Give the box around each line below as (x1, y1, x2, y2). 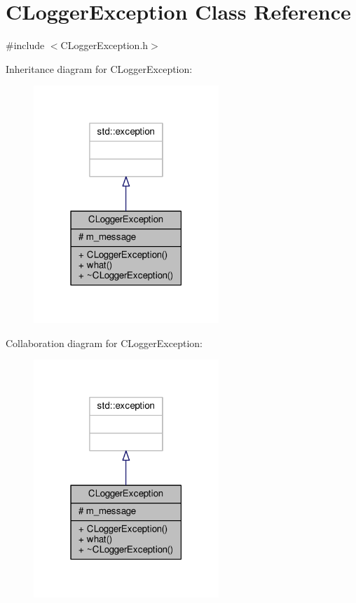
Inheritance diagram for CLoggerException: (6, 61, 193, 76)
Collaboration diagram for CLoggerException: (6, 335, 203, 350)
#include (6, 38, 45, 53)
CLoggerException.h (60, 38, 149, 53)
